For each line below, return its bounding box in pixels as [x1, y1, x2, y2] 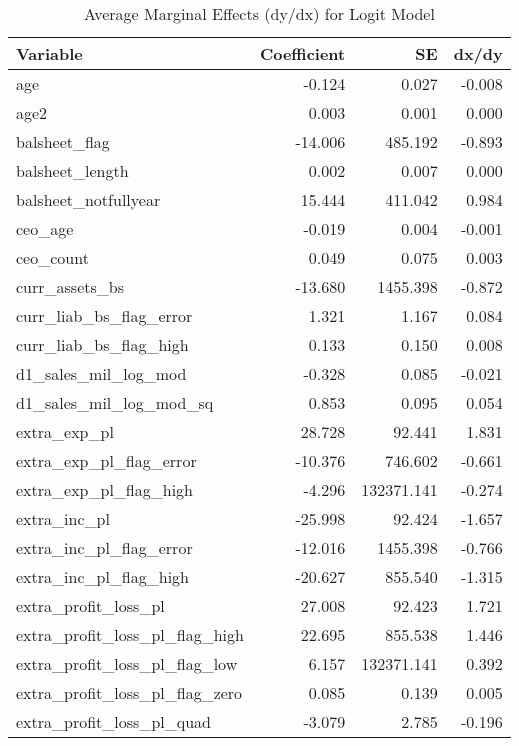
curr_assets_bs [16, 275, 124, 298]
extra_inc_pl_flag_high [16, 565, 189, 588]
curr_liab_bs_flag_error [16, 304, 193, 327]
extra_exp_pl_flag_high [16, 478, 193, 501]
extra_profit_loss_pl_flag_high [16, 623, 244, 646]
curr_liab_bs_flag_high [16, 333, 189, 356]
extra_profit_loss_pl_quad [16, 710, 211, 733]
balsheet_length [16, 159, 129, 182]
